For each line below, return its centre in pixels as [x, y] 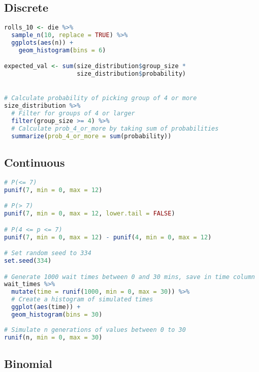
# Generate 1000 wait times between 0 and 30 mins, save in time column [129, 277]
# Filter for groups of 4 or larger [73, 114]
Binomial [28, 363]
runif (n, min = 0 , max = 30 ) [53, 337]
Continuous [35, 162]
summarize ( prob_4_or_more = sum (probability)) [91, 136]
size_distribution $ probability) [131, 74]
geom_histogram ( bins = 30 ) [57, 314]
